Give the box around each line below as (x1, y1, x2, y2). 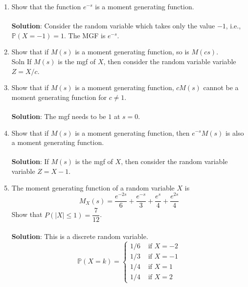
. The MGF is (64, 30, 106, 40)
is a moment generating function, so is (75, 47, 189, 57)
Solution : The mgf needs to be (11, 111, 106, 121)
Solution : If (11, 156, 49, 167)
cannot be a (203, 82, 239, 93)
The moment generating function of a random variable (11, 182, 175, 192)
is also (225, 127, 244, 138)
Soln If (11, 56, 32, 66)
